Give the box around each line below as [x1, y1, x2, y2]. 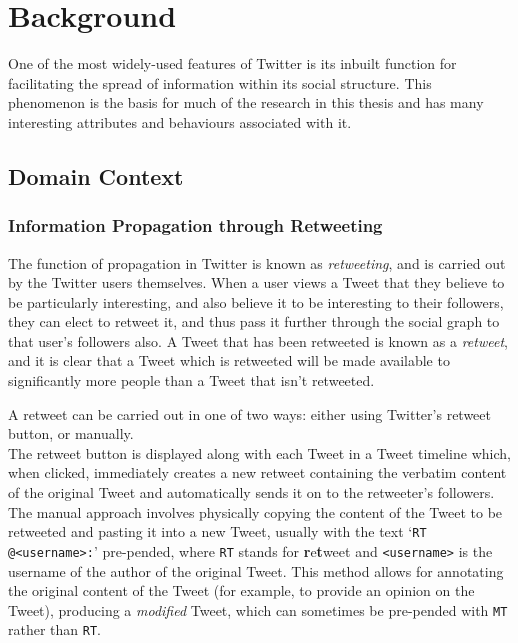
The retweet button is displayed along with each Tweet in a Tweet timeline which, [8, 442, 511, 463]
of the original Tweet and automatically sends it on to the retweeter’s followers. [8, 482, 495, 503]
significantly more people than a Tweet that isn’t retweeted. [8, 370, 375, 391]
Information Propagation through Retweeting [8, 213, 383, 238]
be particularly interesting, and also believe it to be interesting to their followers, [8, 291, 504, 312]
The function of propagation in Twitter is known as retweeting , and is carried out [8, 252, 506, 273]
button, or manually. [8, 423, 134, 444]
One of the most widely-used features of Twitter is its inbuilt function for [8, 53, 457, 74]
